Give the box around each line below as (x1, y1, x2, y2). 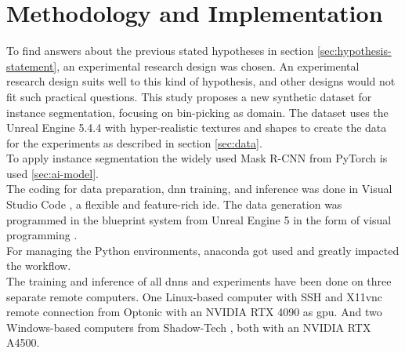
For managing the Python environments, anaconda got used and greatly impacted (6, 242, 400, 258)
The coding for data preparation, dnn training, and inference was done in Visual (6, 180, 392, 197)
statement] (6, 57, 57, 74)
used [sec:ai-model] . (6, 165, 99, 181)
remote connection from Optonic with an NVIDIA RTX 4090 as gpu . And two (6, 304, 382, 320)
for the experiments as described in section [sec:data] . (6, 134, 262, 151)
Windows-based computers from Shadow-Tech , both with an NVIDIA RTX (6, 318, 371, 335)
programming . (6, 227, 78, 243)
